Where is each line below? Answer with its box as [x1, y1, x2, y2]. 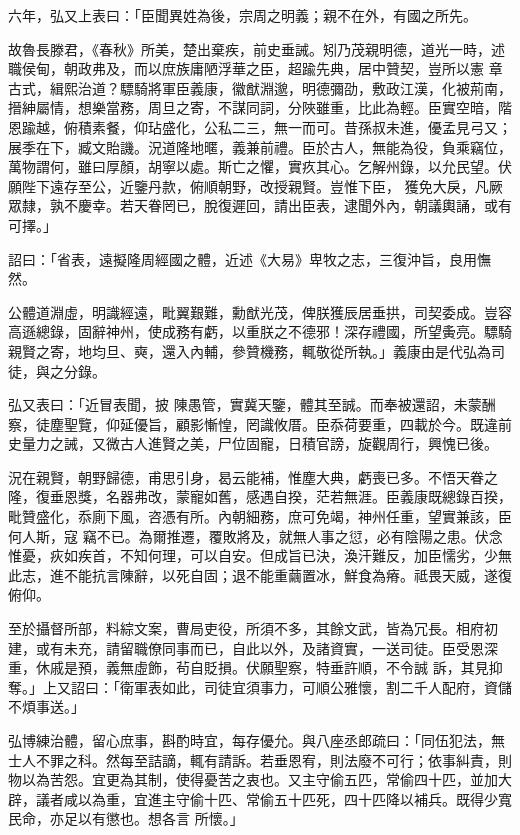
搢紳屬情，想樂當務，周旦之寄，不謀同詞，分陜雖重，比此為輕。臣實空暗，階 [8, 97, 512, 118]
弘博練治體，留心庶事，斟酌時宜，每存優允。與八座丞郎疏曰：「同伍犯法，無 [8, 730, 505, 750]
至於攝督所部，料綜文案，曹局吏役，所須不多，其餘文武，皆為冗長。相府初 [8, 618, 498, 639]
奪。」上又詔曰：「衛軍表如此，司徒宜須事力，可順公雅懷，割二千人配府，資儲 [8, 676, 512, 697]
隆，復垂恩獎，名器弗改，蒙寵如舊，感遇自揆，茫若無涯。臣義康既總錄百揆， [8, 486, 512, 507]
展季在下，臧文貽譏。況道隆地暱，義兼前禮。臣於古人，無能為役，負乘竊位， [8, 136, 512, 157]
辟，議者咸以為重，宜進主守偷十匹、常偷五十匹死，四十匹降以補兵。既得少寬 [8, 788, 512, 809]
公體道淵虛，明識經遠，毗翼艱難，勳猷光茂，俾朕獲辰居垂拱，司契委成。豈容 [8, 301, 512, 322]
